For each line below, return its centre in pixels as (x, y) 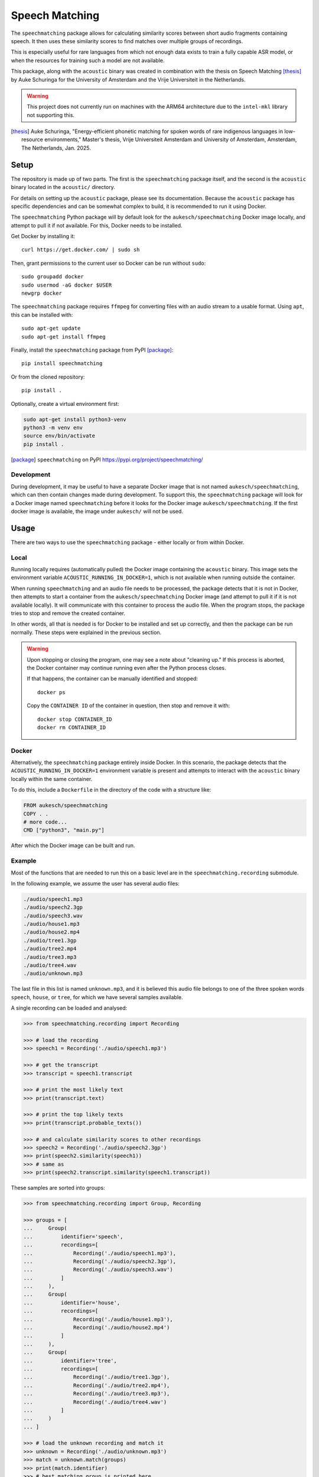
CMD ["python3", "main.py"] (64, 830)
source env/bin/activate (59, 436)
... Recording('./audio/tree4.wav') (95, 1402)
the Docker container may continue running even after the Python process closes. (126, 668)
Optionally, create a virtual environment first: (65, 404)
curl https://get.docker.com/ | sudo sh (81, 250)
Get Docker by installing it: (43, 236)
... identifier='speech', (73, 1237)
